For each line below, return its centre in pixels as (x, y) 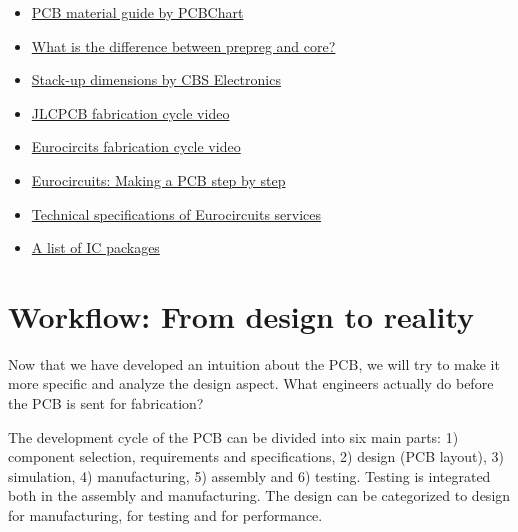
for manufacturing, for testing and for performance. (165, 515)
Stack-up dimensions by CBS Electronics (156, 79)
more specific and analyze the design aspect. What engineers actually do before (251, 383)
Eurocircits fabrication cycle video (136, 146)
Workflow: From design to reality (241, 315)
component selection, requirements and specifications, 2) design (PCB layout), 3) (256, 456)
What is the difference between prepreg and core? (183, 45)
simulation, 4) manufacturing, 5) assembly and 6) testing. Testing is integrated (249, 475)
